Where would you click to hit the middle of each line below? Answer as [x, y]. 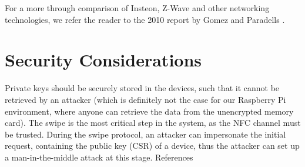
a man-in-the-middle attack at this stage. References [99, 157]
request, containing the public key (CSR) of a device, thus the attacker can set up [152, 146]
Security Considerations [103, 60]
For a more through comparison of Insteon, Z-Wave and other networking [137, 8]
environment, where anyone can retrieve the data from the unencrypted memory [149, 111]
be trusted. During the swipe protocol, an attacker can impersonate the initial [145, 134]
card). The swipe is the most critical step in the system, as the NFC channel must [153, 123]
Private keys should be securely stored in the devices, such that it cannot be [142, 88]
